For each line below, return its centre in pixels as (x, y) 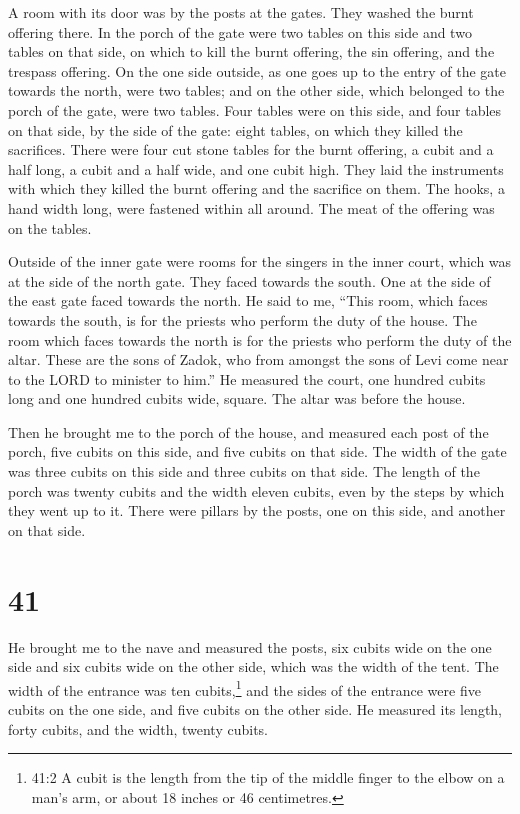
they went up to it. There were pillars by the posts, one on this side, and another (257, 510)
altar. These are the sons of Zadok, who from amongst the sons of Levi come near (258, 359)
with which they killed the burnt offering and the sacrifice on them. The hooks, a (256, 188)
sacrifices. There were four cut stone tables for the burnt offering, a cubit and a (251, 149)
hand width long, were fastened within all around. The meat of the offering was (251, 207)
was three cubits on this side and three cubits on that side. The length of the (244, 471)
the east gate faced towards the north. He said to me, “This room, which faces (248, 300)
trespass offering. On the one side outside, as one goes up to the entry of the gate (257, 70)
